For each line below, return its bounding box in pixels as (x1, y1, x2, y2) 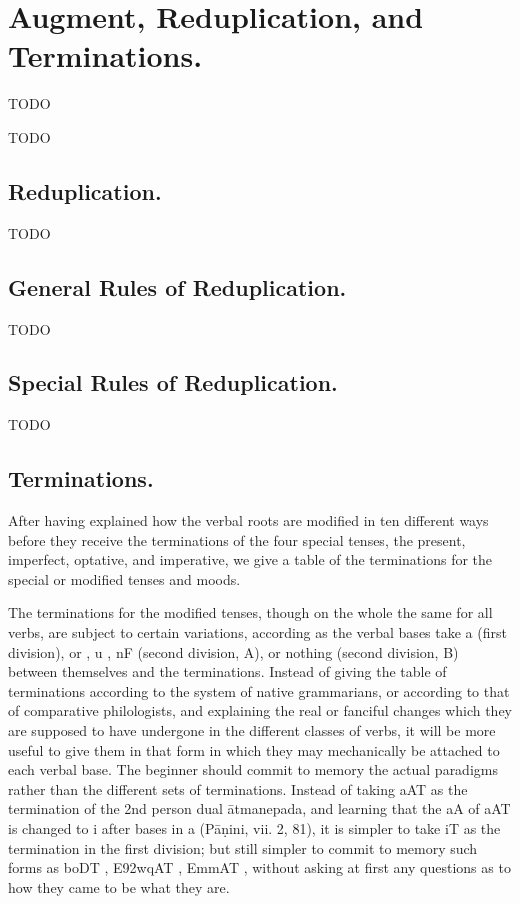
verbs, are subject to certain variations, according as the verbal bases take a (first (8, 622, 507, 643)
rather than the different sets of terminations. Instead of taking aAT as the (8, 778, 468, 799)
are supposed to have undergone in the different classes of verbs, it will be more (8, 720, 496, 741)
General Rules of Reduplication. (8, 271, 347, 302)
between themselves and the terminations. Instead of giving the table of (8, 661, 447, 682)
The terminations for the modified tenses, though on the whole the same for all (8, 602, 493, 623)
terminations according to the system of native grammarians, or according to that (8, 680, 510, 701)
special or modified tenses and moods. (8, 568, 241, 589)
